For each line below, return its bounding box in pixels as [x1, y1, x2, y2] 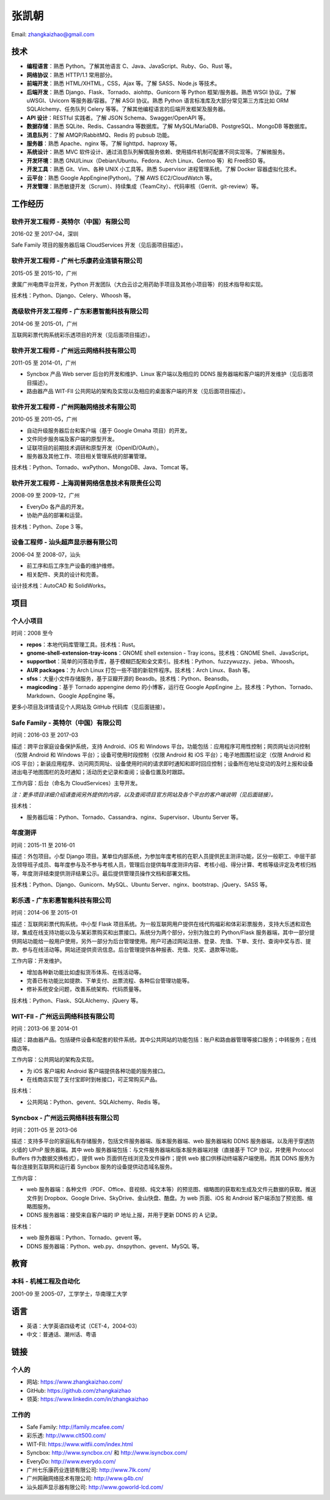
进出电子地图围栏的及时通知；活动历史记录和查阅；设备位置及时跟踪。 [11, 768, 188, 775]
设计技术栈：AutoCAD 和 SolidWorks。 [11, 582, 109, 589]
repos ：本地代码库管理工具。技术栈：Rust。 [26, 641, 139, 648]
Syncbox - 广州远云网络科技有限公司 [11, 1114, 119, 1122]
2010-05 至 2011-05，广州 [11, 415, 78, 423]
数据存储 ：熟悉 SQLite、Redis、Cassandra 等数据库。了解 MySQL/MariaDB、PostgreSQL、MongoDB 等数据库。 [26, 122, 311, 130]
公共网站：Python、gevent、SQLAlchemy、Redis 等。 [26, 1098, 163, 1106]
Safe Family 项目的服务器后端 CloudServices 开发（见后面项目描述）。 [11, 241, 186, 249]
